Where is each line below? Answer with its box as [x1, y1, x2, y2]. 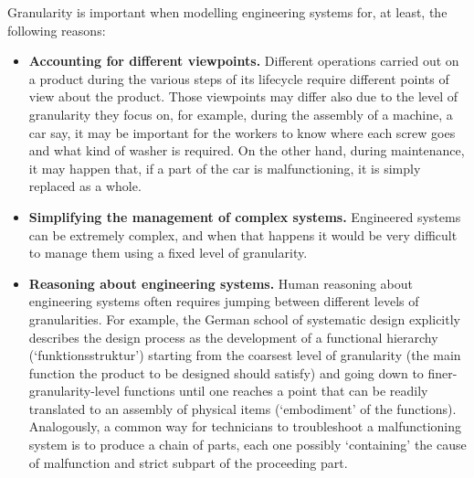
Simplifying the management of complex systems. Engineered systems [28, 207, 461, 226]
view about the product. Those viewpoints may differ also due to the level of [28, 87, 458, 106]
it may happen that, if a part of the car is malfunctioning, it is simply [28, 158, 421, 177]
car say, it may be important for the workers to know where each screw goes [28, 122, 456, 142]
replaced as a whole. [28, 176, 142, 196]
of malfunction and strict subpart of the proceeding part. [28, 452, 348, 472]
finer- [427, 363, 458, 382]
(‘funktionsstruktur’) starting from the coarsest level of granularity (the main [28, 345, 461, 365]
